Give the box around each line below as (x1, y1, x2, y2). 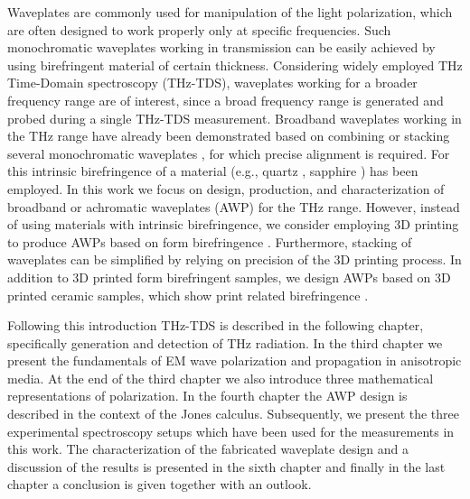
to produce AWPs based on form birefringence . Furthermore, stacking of (7, 232, 412, 251)
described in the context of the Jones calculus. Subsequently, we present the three (7, 404, 460, 423)
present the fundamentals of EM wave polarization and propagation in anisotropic (7, 351, 462, 370)
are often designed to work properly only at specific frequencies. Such (7, 20, 391, 39)
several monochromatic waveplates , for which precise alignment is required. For (7, 143, 450, 162)
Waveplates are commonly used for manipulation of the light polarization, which (7, 3, 453, 21)
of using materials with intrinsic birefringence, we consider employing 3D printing (7, 215, 459, 234)
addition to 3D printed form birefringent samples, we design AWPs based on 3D (7, 267, 451, 286)
